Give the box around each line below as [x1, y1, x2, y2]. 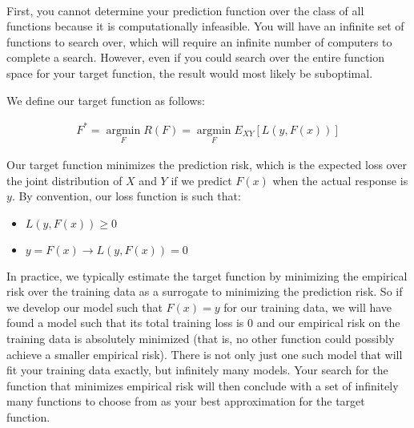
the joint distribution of [6, 172, 123, 188]
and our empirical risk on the [256, 314, 400, 331]
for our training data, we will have [223, 298, 392, 315]
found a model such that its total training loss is [6, 314, 244, 331]
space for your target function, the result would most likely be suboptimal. [6, 64, 373, 81]
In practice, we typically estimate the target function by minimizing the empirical [6, 267, 408, 284]
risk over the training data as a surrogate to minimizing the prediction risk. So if [6, 283, 403, 300]
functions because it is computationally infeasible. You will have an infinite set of [6, 18, 404, 34]
